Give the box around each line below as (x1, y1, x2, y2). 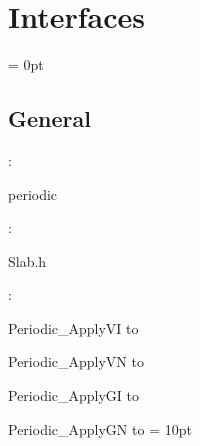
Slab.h (8, 250, 47, 271)
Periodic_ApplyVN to (8, 351, 144, 372)
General (8, 103, 91, 134)
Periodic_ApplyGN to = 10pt (8, 418, 192, 439)
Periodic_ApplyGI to (8, 385, 140, 406)
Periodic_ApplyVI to (8, 317, 139, 338)
